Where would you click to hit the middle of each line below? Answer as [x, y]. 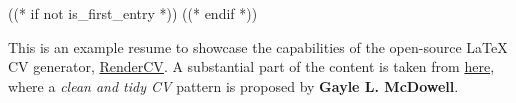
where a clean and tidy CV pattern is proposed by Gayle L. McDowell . [233, 85]
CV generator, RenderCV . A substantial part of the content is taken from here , [251, 66]
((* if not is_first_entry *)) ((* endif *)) [133, 13]
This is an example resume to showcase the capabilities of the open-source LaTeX [258, 46]
